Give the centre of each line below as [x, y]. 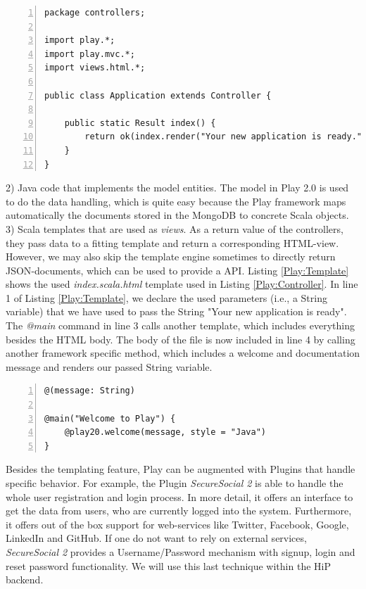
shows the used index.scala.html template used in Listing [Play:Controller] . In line [182, 284]
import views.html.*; [95, 68]
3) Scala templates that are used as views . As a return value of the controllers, [175, 228]
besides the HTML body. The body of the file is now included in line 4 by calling [181, 339]
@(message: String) [90, 391]
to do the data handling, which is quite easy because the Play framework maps [176, 201]
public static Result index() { [140, 123]
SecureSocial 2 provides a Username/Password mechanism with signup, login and [181, 551]
